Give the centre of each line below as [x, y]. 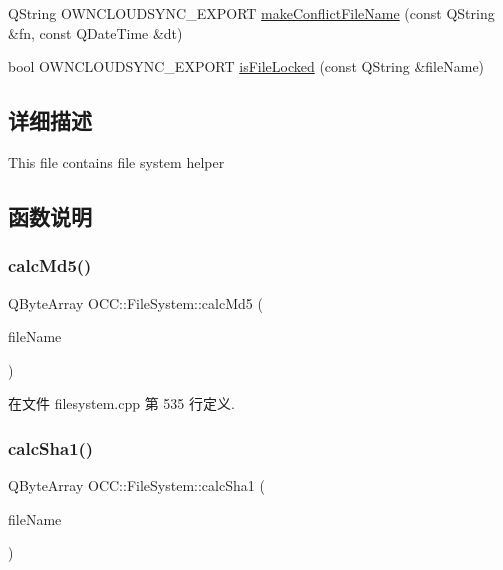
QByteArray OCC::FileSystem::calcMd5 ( [135, 302]
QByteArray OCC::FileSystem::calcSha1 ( [136, 485]
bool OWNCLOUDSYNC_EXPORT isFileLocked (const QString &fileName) [246, 66]
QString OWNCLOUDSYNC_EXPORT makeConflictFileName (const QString [251, 13]
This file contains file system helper [116, 161]
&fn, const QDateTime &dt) [95, 32]
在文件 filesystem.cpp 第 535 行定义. [121, 403]
